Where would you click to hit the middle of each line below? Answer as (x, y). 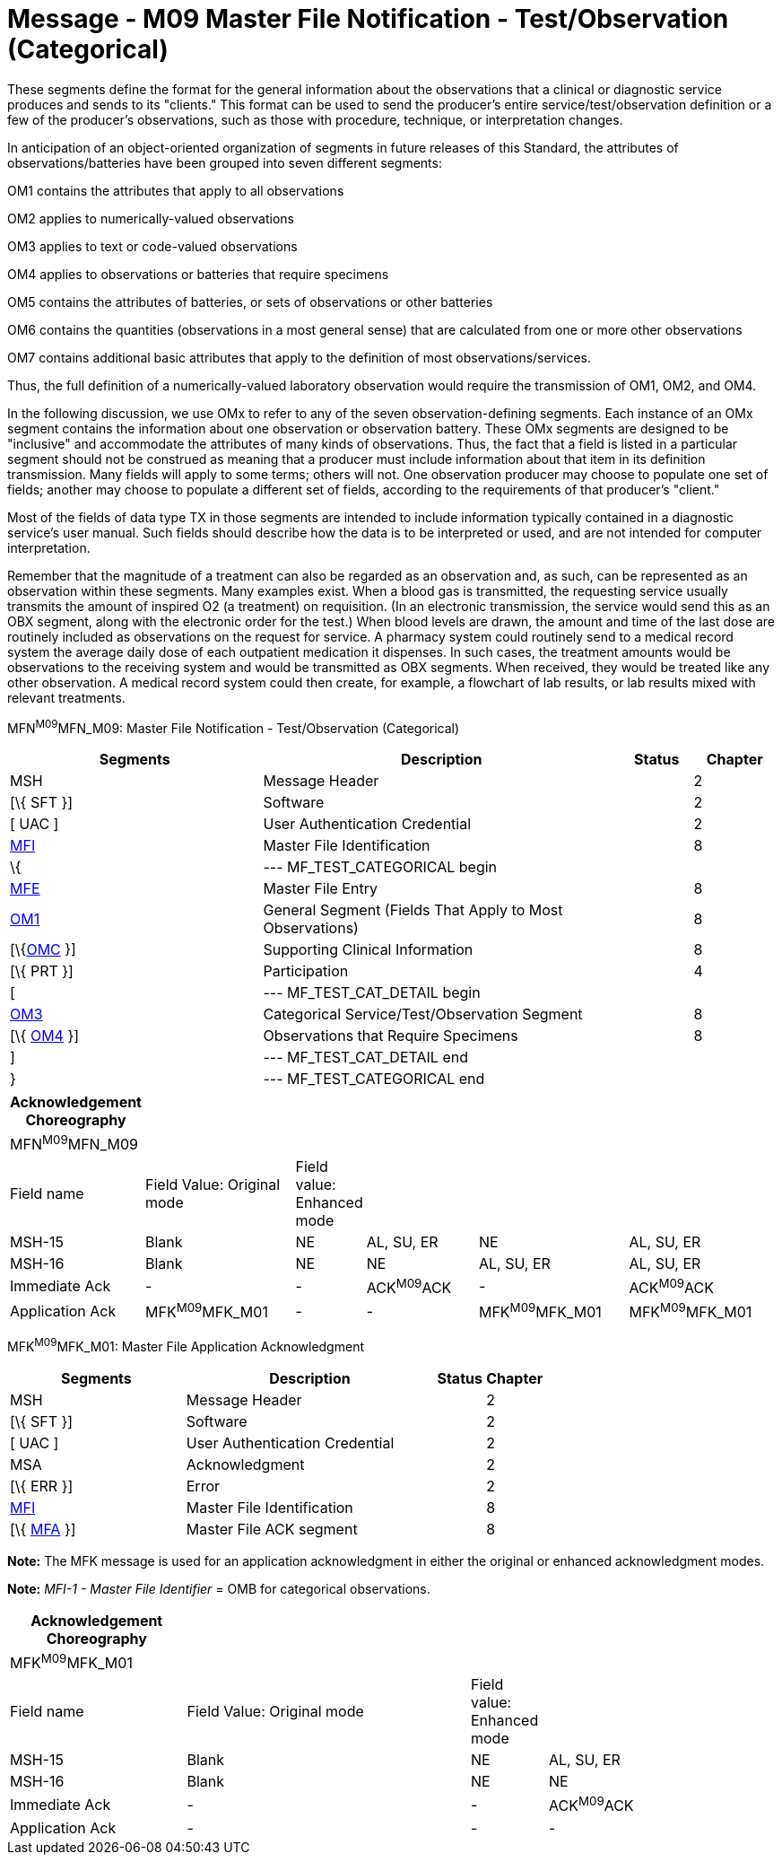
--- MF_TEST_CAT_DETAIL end (365, 1058)
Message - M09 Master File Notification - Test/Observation (368, 19)
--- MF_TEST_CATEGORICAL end (374, 1079)
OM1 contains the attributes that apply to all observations (176, 190)
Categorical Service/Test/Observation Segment (423, 1014)
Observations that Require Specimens (391, 1036)
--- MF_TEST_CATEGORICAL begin (380, 867)
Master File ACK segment (272, 1530)
